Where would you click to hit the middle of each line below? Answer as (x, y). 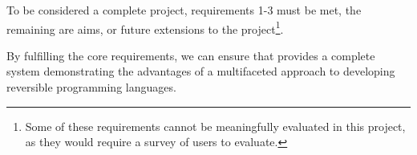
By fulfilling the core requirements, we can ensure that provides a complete (191, 55)
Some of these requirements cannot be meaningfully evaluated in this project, (215, 126)
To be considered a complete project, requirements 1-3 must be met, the (184, 10)
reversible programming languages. (91, 87)
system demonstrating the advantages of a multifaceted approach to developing (201, 71)
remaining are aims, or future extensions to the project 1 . (145, 27)
